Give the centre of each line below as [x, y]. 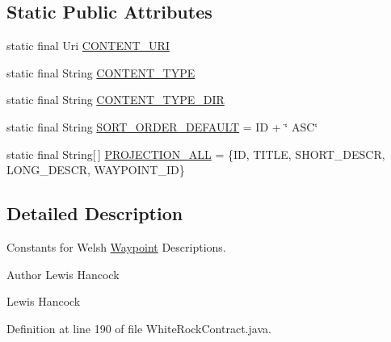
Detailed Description [95, 213]
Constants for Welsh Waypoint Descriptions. [116, 246]
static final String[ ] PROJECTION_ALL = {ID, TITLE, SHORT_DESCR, [196, 154]
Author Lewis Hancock [63, 274]
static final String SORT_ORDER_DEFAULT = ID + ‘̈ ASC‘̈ [162, 126]
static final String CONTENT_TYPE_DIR [116, 100]
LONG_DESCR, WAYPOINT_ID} [96, 170]
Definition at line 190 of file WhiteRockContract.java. [139, 328]
